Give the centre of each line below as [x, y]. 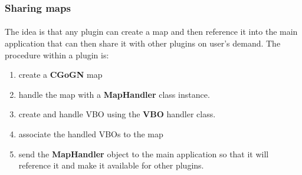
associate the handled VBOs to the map [91, 134]
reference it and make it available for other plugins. [111, 165]
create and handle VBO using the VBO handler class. [117, 114]
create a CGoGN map [60, 75]
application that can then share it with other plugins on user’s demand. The [143, 43]
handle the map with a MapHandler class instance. [114, 94]
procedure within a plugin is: [57, 55]
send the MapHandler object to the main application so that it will [144, 153]
